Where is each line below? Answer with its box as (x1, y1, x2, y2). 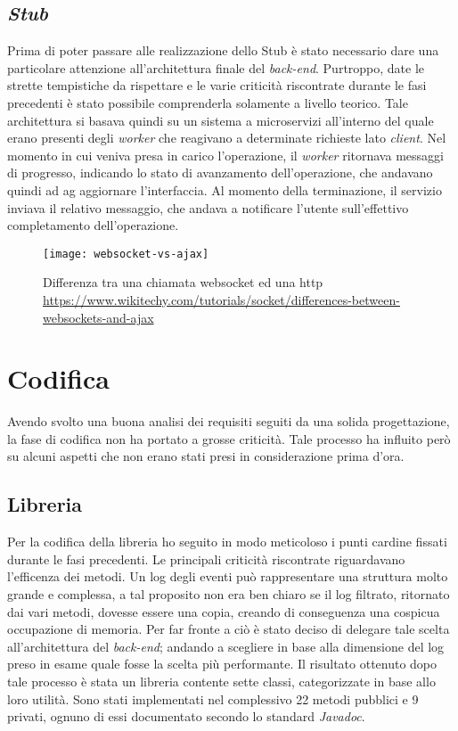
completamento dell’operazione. (7, 216, 179, 234)
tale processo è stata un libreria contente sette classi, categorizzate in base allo (7, 672, 436, 691)
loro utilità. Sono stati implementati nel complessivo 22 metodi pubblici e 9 (7, 689, 419, 708)
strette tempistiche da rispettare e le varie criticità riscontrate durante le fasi (7, 76, 427, 94)
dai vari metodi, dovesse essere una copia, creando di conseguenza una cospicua (7, 602, 440, 620)
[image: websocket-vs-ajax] (43, 247, 209, 260)
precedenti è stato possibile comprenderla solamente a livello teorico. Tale (7, 93, 408, 111)
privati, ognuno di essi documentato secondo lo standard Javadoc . (7, 707, 365, 726)
